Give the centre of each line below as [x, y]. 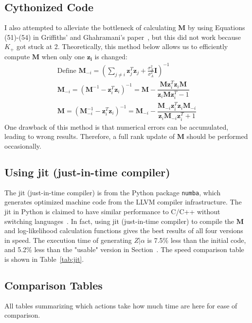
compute [17, 56]
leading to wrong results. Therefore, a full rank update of [90, 136]
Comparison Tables [54, 285]
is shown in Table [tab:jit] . [44, 259]
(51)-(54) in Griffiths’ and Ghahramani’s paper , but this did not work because [123, 37]
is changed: [111, 56]
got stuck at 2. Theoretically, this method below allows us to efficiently [122, 46]
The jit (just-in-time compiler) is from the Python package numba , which [113, 192]
